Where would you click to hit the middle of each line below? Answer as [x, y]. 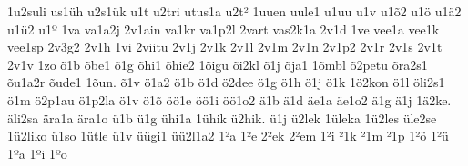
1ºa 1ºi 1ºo [37, 153]
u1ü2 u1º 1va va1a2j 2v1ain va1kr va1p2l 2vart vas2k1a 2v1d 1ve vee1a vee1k [224, 29]
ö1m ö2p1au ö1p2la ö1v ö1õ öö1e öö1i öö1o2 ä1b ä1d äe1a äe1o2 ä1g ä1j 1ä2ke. [229, 99]
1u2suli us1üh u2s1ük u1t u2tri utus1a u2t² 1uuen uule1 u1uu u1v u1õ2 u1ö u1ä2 [234, 11]
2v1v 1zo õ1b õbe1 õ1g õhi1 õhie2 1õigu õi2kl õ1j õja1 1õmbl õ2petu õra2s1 [218, 64]
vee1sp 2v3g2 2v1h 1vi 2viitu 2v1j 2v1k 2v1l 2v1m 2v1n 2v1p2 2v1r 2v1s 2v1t [225, 47]
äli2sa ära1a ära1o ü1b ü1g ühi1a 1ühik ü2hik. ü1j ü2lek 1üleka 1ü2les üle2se [222, 117]
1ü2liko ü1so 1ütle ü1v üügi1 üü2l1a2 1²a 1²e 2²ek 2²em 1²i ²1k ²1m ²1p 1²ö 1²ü [228, 136]
